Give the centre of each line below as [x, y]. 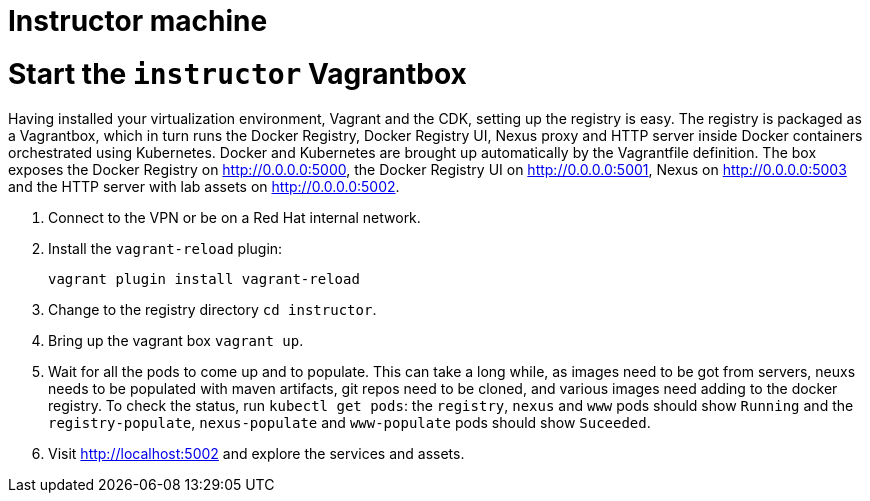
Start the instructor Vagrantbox [237, 73]
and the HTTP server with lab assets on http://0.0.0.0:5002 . [204, 186]
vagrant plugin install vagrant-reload [204, 278]
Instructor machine [138, 21]
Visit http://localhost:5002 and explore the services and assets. [256, 453]
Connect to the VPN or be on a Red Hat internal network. [234, 217]
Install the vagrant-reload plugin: [165, 248]
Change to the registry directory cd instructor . [212, 309]
